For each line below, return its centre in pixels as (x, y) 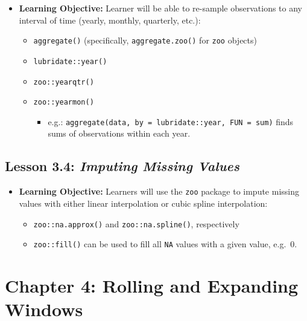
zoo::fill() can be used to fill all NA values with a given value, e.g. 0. (165, 244)
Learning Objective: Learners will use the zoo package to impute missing (159, 191)
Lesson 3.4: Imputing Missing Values (122, 166)
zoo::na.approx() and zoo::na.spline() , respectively (136, 223)
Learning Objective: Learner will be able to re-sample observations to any (160, 8)
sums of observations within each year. (119, 133)
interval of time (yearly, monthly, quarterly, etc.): (110, 20)
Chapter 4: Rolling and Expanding (152, 286)
